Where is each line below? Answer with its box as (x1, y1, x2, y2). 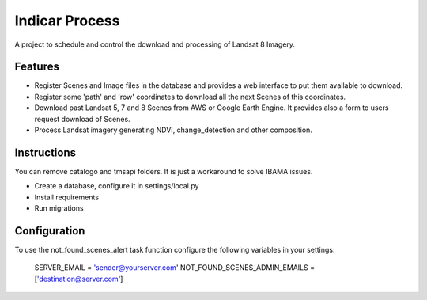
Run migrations (34, 203, 84, 213)
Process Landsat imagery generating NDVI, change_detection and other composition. (34, 125, 312, 135)
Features (14, 60, 59, 74)
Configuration (14, 224, 85, 237)
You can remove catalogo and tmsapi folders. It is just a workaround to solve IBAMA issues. (14, 166, 313, 176)
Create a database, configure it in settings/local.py (34, 181, 199, 191)
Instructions (14, 146, 77, 159)
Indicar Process (14, 12, 120, 29)
